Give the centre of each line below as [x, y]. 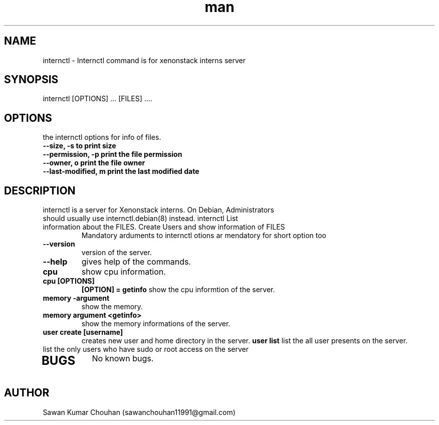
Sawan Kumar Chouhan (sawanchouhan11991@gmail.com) [139, 412]
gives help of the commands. [136, 262]
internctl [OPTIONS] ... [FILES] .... [97, 99]
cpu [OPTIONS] [69, 281]
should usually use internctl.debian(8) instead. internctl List [140, 219]
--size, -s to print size [79, 146]
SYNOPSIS [31, 80]
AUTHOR [27, 393]
